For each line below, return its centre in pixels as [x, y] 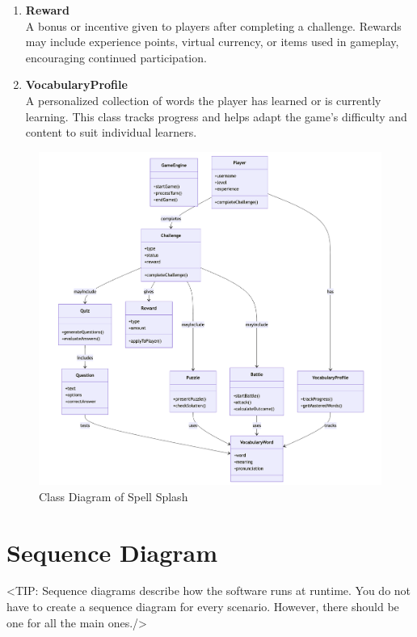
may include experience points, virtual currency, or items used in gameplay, [212, 42]
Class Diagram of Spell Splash [114, 496]
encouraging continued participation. [116, 57]
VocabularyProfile [76, 84]
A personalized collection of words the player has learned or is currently [203, 100]
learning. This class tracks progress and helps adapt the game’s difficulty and [216, 116]
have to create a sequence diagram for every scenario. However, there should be [203, 607]
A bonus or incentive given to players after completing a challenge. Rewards [213, 25]
